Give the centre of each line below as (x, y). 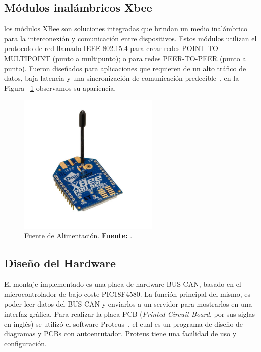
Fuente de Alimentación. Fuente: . (78, 236)
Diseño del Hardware (60, 263)
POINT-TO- (201, 48)
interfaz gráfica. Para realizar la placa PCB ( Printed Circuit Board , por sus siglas (130, 313)
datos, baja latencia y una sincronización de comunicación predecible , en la (122, 78)
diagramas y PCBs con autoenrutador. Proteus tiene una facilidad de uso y (120, 334)
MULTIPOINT (27, 58)
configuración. (25, 343)
